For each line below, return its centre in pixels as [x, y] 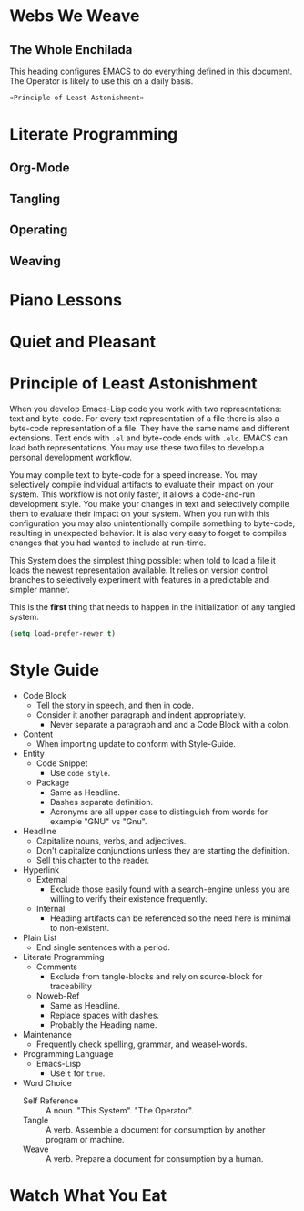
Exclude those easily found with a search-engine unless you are [170, 889]
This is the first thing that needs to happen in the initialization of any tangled [152, 606]
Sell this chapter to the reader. [93, 860]
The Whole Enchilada [71, 50]
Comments [57, 967]
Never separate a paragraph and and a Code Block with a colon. [170, 724]
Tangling [35, 198]
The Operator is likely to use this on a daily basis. [101, 81]
